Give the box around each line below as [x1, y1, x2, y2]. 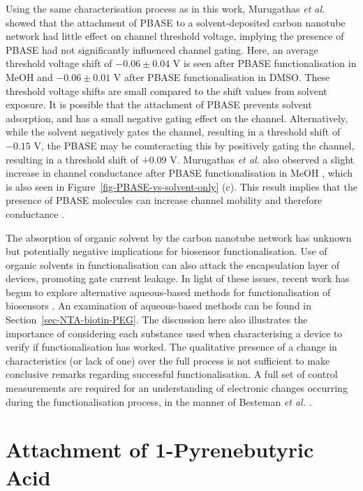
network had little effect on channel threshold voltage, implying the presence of [6, 29, 344, 43]
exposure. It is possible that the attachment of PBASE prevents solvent [6, 97, 312, 112]
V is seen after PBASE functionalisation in [172, 56, 357, 71]
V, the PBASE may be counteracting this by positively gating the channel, [34, 138, 355, 152]
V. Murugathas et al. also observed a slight [170, 152, 354, 166]
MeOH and [6, 69, 53, 84]
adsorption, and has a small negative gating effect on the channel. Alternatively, [6, 110, 348, 125]
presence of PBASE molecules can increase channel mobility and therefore [6, 193, 323, 207]
